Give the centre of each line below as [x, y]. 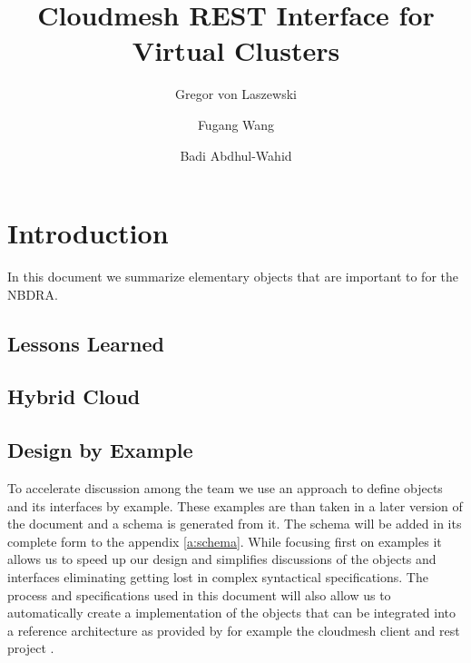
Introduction [88, 233]
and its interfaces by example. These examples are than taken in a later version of [235, 505]
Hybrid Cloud [74, 396]
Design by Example [100, 450]
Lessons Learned [86, 343]
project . [31, 648]
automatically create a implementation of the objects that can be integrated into [232, 613]
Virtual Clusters [236, 50]
